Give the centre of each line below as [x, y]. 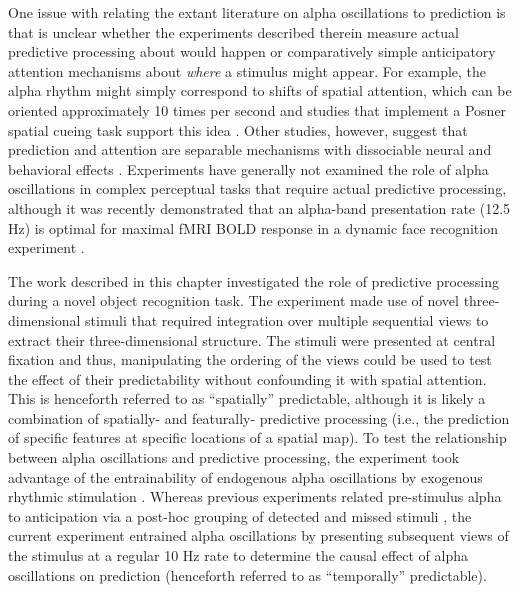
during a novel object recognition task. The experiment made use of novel [233, 300]
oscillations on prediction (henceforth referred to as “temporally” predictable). [247, 574]
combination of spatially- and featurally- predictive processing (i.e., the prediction [259, 417]
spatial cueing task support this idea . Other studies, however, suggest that [238, 129]
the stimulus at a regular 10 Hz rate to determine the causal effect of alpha [238, 555]
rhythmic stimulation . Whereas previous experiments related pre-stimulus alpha [255, 496]
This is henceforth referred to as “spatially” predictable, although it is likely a [247, 398]
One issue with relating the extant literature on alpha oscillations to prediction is [257, 12]
